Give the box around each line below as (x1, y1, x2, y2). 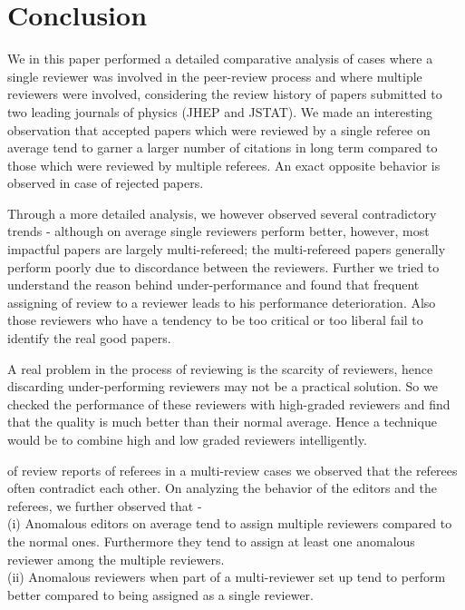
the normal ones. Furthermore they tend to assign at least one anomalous (7, 531, 415, 550)
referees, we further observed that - (7, 496, 202, 515)
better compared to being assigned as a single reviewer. (7, 585, 314, 604)
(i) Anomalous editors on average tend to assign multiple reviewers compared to (7, 514, 452, 533)
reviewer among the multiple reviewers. (7, 549, 225, 568)
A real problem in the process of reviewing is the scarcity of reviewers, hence (7, 359, 433, 378)
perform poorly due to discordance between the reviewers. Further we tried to (7, 257, 440, 276)
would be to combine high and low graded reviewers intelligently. (7, 430, 367, 448)
